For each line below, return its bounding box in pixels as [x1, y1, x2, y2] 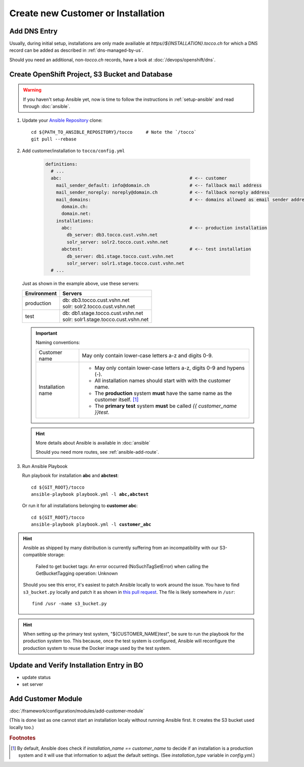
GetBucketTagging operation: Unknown [35, 570, 118, 576]
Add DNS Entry [9, 27, 58, 35]
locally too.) [9, 724, 34, 730]
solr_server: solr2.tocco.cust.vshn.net [66, 239, 169, 245]
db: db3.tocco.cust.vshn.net [62, 297, 130, 304]
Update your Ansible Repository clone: [22, 117, 103, 124]
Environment [25, 289, 57, 297]
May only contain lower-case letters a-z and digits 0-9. [82, 352, 213, 359]
